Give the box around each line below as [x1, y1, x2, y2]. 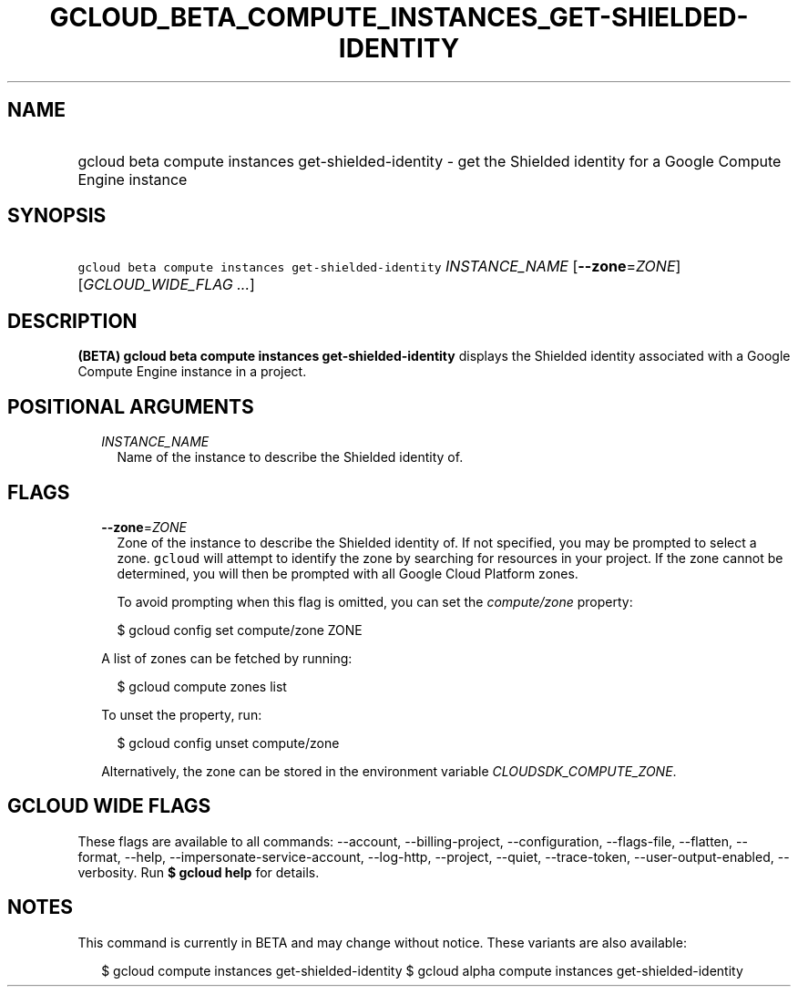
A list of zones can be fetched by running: [101, 650, 353, 666]
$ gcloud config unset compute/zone [117, 734, 340, 751]
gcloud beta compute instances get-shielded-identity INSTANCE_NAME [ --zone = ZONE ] [77, 257, 681, 276]
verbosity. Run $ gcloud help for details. [77, 864, 320, 880]
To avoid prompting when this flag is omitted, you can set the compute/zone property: [117, 593, 633, 610]
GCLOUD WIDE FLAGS [7, 794, 211, 818]
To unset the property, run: [101, 706, 262, 722]
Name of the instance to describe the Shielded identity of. [117, 449, 464, 466]
